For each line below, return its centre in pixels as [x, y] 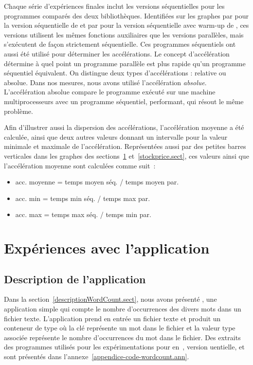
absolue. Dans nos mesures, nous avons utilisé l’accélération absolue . [105, 82]
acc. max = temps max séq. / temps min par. [83, 214]
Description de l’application [75, 279]
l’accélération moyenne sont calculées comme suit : [80, 165]
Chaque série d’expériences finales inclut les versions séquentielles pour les [114, 6]
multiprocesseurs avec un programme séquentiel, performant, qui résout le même [124, 101]
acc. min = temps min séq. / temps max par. [83, 198]
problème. [18, 111]
